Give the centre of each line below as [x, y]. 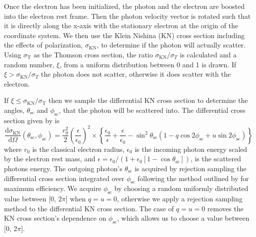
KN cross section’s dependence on [55, 218]
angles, [14, 110]
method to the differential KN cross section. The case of [89, 208]
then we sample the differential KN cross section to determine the [148, 100]
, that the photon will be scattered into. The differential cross [152, 110]
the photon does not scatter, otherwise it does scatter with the [136, 74]
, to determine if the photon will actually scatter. [171, 45]
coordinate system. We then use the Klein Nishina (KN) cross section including [124, 35]
